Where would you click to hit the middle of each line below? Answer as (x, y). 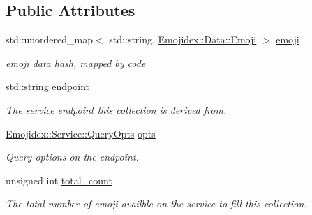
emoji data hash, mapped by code (76, 62)
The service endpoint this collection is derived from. (116, 109)
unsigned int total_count (59, 180)
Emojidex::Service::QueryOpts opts (81, 133)
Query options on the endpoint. (72, 157)
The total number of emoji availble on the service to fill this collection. (156, 203)
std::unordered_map (50, 39)
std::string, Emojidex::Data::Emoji (183, 39)
